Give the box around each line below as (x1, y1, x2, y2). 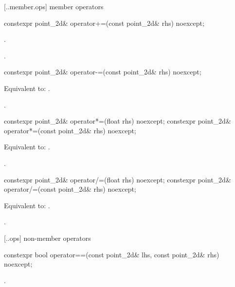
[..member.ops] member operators (4, 1, 104, 11)
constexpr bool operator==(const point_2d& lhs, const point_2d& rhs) (4, 249, 219, 259)
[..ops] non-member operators (4, 233, 91, 243)
